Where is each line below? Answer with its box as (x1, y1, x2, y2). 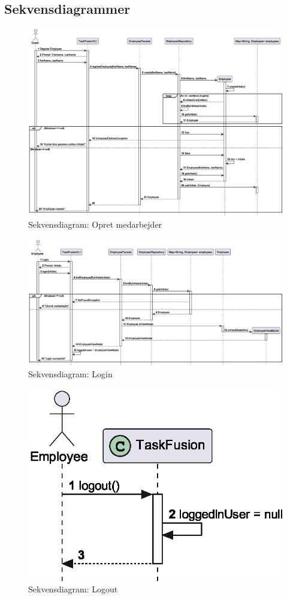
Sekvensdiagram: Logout (28, 583, 118, 595)
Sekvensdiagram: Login (28, 367, 113, 380)
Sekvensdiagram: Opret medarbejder (28, 218, 162, 230)
